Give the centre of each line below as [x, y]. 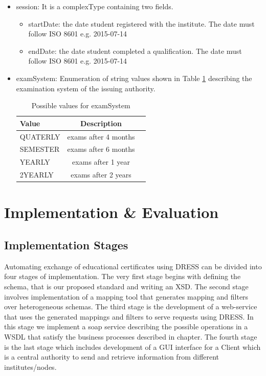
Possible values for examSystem [81, 105]
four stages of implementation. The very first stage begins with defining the [123, 276]
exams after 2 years [101, 175]
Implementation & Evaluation [112, 212]
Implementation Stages [66, 244]
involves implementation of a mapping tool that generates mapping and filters [126, 296]
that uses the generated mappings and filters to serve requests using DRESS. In [129, 316]
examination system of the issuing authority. [86, 88]
